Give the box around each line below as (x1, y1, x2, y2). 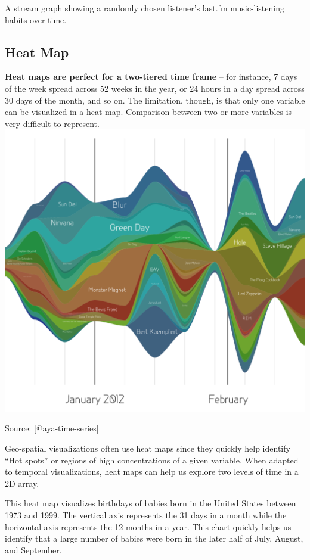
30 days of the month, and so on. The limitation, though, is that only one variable (5, 94, 305, 106)
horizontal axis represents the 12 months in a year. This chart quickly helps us (5, 520, 292, 533)
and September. (5, 543, 62, 556)
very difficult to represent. (5, 117, 100, 129)
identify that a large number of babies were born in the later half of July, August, (5, 532, 303, 545)
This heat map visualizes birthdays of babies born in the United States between (5, 497, 296, 509)
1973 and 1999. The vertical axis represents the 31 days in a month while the (5, 509, 287, 521)
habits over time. (5, 13, 67, 26)
